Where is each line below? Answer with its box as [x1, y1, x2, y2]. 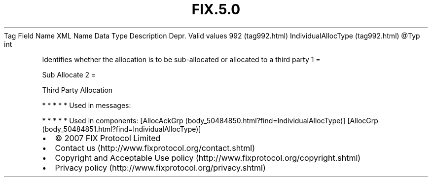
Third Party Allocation [42, 85, 113, 94]
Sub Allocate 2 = [42, 70, 96, 79]
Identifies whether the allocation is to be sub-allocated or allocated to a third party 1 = [42, 55, 321, 64]
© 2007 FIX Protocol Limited [55, 133, 161, 143]
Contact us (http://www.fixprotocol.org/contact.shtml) [55, 143, 255, 153]
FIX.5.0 [191, 1, 241, 18]
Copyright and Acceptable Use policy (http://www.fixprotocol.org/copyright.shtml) [55, 152, 361, 163]
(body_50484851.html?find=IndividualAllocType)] [42, 124, 201, 133]
